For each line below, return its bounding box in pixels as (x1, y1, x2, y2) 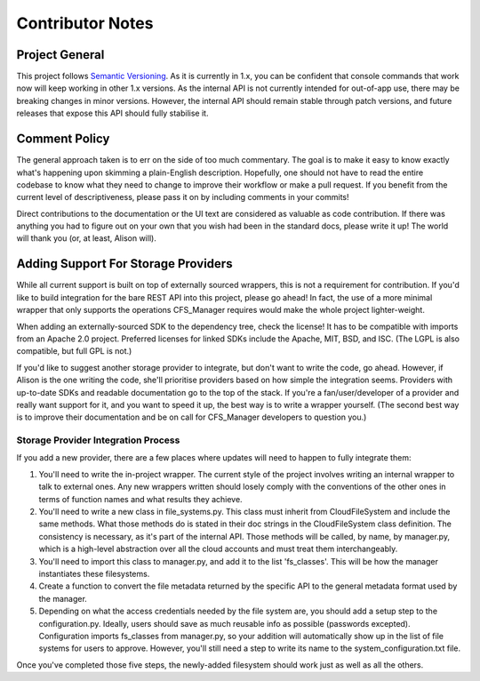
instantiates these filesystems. (38, 568, 150, 579)
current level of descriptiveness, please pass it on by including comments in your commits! (16, 192, 350, 203)
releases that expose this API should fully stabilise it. (16, 108, 209, 119)
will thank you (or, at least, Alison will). (16, 233, 157, 244)
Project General (16, 47, 105, 62)
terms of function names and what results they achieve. (38, 493, 244, 504)
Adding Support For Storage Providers (16, 256, 233, 271)
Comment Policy (16, 132, 110, 147)
